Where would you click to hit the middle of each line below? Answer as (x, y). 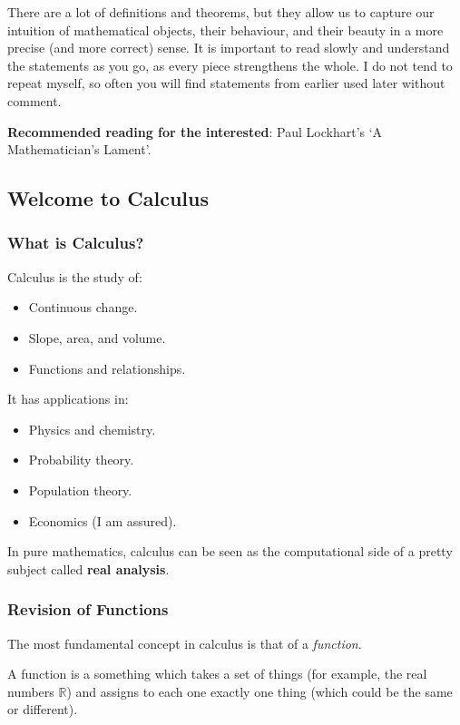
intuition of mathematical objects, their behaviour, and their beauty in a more (225, 29)
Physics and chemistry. (92, 429)
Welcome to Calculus (108, 198)
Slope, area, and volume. (97, 337)
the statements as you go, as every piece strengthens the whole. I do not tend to (230, 65)
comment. (34, 100)
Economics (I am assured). (103, 520)
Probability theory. (81, 460)
